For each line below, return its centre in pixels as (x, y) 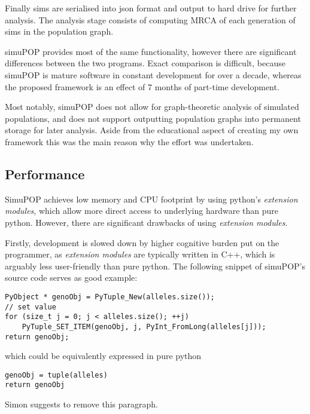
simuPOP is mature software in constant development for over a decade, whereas (153, 74)
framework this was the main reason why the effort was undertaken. (129, 141)
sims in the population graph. (59, 31)
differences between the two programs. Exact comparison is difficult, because (145, 63)
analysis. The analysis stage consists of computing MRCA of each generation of (150, 19)
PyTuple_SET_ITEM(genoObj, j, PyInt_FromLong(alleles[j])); (144, 326)
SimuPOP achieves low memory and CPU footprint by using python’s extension (151, 199)
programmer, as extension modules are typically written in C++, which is (140, 254)
